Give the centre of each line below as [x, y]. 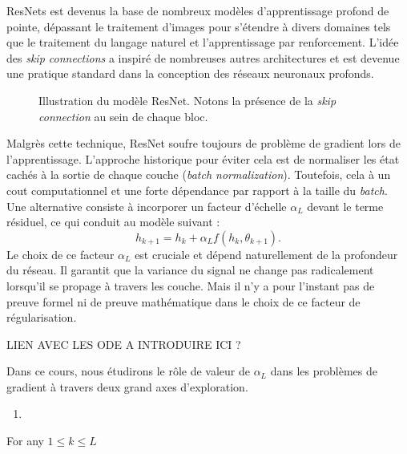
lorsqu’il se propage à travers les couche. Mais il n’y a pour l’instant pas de [191, 285]
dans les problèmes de [324, 371]
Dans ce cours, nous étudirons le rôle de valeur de [128, 371]
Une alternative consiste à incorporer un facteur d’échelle [147, 206]
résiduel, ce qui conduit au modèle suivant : [113, 222]
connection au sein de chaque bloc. [123, 116]
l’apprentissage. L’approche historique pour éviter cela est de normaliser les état [203, 158]
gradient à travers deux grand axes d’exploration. [127, 386]
